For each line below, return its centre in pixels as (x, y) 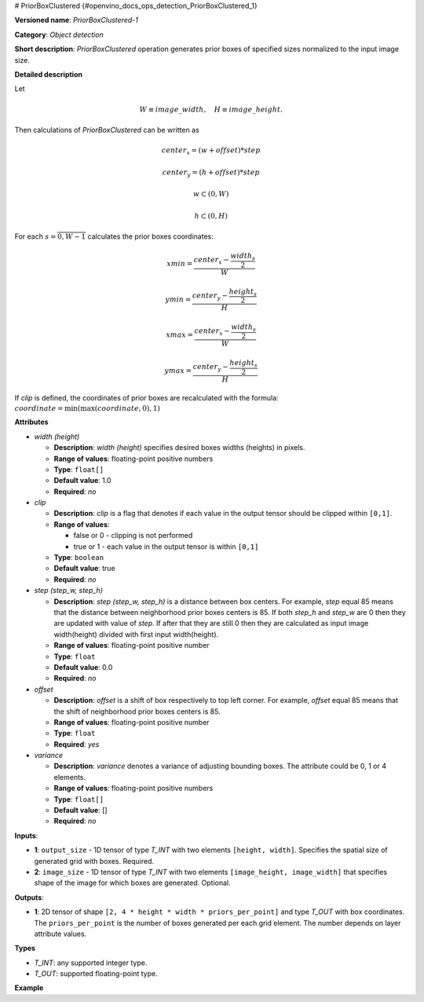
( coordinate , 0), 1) (128, 408)
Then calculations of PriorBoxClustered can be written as (107, 130)
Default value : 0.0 (83, 667)
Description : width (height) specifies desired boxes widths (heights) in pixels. (179, 448)
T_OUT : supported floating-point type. (96, 974)
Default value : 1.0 (82, 481)
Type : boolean (79, 558)
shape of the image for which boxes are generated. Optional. (132, 883)
